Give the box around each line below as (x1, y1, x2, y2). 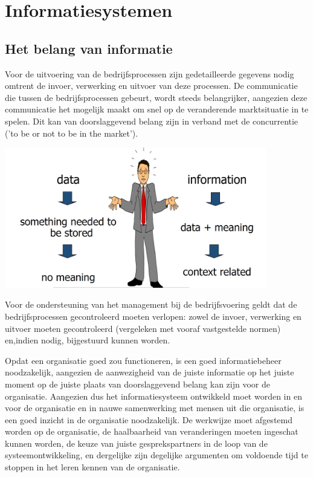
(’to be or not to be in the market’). (5, 126, 138, 139)
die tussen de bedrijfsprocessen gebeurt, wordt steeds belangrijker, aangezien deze (5, 91, 308, 103)
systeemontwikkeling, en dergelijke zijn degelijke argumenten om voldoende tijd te (5, 449, 308, 461)
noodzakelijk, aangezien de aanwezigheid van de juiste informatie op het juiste (5, 366, 294, 378)
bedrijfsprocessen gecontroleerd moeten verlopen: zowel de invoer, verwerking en (5, 310, 302, 322)
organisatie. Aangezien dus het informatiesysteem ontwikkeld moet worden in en (5, 389, 302, 402)
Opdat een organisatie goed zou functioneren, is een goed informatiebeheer (5, 354, 282, 366)
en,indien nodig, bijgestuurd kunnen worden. (5, 334, 170, 346)
